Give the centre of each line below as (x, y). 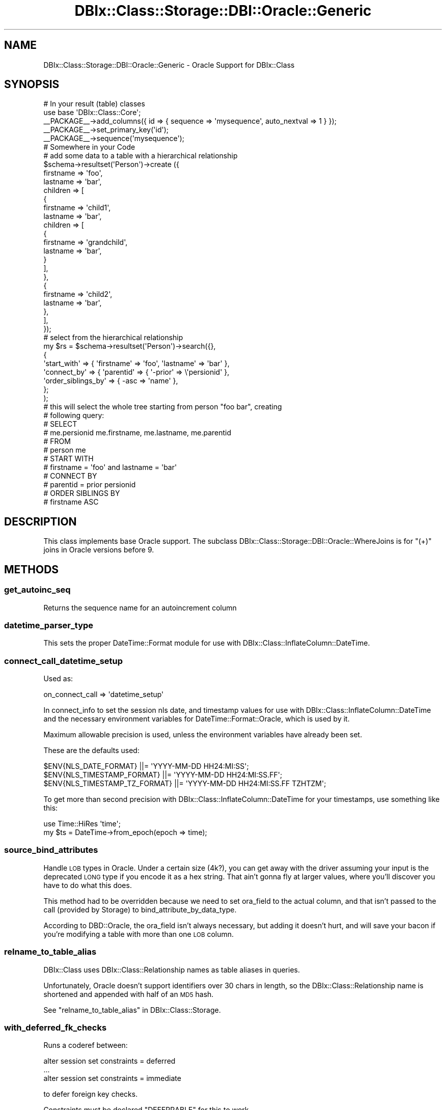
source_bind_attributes (51, 850)
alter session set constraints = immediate (112, 1078)
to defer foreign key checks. (91, 1094)
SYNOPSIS (32, 85)
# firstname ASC (71, 502)
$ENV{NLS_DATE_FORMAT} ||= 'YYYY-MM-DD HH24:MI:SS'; (146, 766)
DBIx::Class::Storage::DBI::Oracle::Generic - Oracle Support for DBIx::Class (169, 65)
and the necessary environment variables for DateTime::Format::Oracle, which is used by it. (197, 719)
